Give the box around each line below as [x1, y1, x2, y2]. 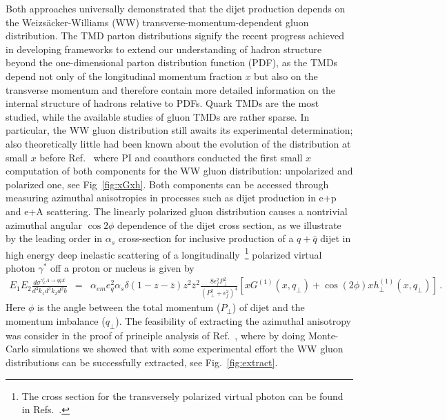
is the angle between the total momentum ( [37, 300, 221, 314]
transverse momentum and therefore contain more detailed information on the [6, 82, 335, 97]
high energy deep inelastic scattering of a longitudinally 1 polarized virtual [6, 245, 322, 261]
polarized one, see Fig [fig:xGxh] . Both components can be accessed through [6, 177, 329, 191]
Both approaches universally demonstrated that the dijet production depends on [6, 1, 346, 15]
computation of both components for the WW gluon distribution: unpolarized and [6, 163, 353, 178]
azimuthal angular [6, 217, 82, 232]
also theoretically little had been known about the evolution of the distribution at [6, 136, 351, 150]
